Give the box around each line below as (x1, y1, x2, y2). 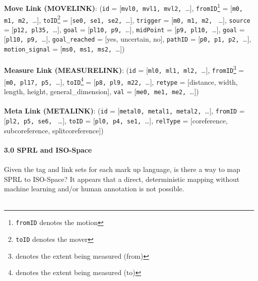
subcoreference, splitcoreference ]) (4, 125, 104, 135)
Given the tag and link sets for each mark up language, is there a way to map (4, 164, 241, 174)
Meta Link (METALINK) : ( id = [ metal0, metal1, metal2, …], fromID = (4, 106, 245, 116)
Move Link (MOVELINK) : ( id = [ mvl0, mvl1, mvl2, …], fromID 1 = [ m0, (4, 1, 243, 13)
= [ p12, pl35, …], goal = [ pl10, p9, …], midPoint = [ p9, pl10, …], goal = (4, 24, 245, 34)
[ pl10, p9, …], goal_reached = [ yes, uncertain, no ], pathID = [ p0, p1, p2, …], (4, 34, 252, 44)
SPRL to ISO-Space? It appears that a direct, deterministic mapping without (4, 173, 240, 184)
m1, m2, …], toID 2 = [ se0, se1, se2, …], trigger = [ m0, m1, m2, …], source (4, 13, 251, 25)
